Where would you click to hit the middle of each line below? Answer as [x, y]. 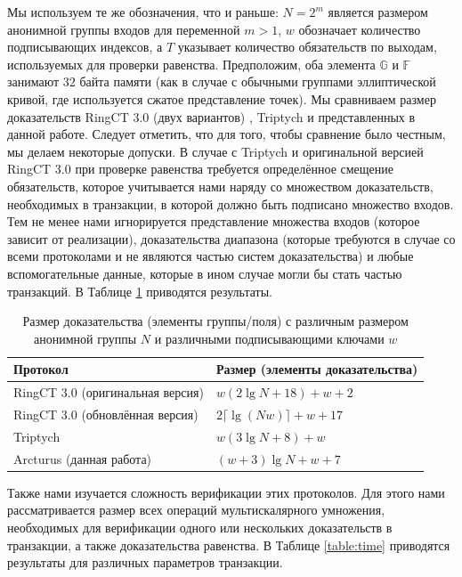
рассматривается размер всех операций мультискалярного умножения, [196, 510]
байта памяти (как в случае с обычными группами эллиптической [258, 81]
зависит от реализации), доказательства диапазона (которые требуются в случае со [231, 238]
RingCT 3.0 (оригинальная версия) [109, 392]
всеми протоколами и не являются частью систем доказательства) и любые [211, 256]
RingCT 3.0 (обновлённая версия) [106, 414]
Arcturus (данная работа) [83, 458]
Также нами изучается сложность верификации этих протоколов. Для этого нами [226, 492]
